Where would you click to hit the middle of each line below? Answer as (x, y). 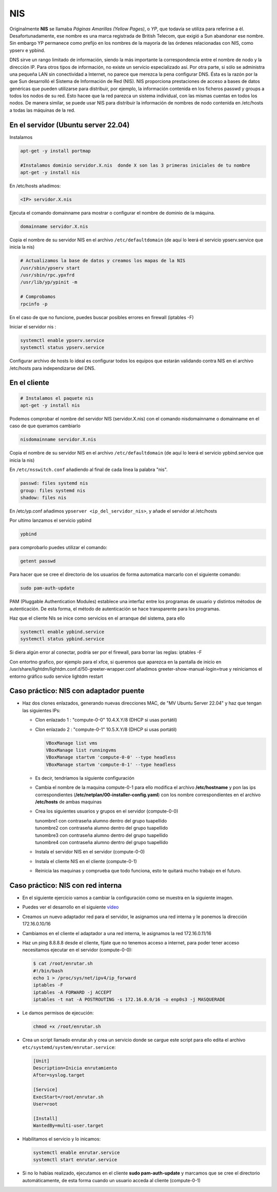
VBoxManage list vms (72, 743)
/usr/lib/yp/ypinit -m (49, 282)
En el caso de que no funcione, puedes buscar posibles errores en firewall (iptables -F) (102, 317)
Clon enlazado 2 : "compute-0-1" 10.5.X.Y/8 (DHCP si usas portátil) (106, 729)
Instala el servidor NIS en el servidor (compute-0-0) (90, 852)
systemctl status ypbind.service (62, 639)
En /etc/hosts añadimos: (35, 186)
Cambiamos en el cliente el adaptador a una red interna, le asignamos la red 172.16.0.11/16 (117, 933)
